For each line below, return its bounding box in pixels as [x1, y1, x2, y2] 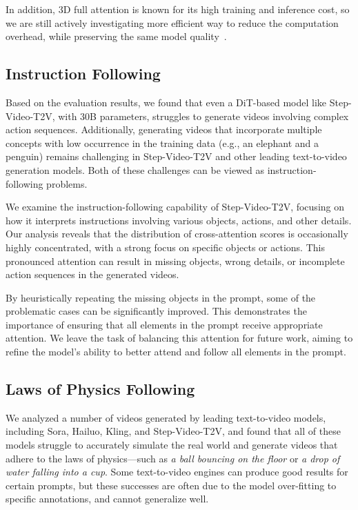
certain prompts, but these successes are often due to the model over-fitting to [6, 478, 337, 492]
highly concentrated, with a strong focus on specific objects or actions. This [6, 239, 325, 254]
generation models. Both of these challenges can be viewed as [6, 162, 264, 177]
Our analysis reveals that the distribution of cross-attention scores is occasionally [6, 226, 348, 241]
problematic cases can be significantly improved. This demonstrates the [6, 304, 307, 318]
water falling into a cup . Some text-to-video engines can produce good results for [6, 464, 348, 479]
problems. [46, 176, 88, 190]
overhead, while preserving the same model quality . [6, 29, 227, 43]
